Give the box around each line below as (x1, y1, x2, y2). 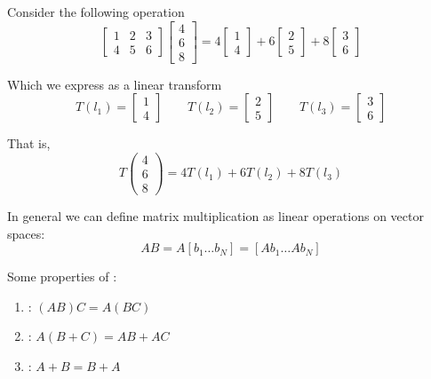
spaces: (7, 224, 45, 242)
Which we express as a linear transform (7, 75, 222, 93)
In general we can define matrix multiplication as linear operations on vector (7, 207, 424, 225)
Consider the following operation (7, 3, 185, 20)
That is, (7, 134, 51, 153)
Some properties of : (7, 267, 117, 286)
